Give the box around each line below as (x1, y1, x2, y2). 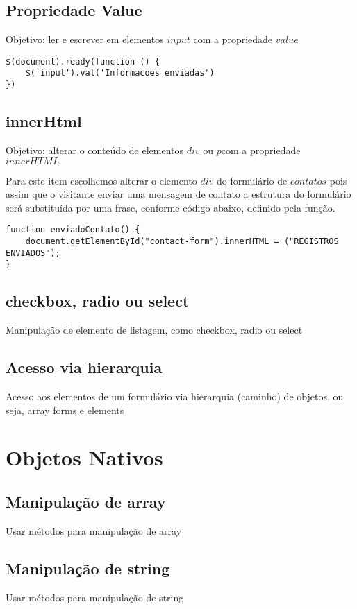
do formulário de (217, 173, 288, 187)
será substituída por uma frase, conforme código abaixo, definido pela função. (6, 200, 335, 214)
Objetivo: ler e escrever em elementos (6, 32, 164, 46)
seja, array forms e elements (6, 402, 124, 417)
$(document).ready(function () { (6, 56, 160, 67)
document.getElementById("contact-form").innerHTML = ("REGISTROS (25, 237, 339, 246)
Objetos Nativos (6, 443, 163, 472)
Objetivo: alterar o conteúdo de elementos (6, 142, 184, 157)
